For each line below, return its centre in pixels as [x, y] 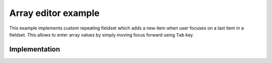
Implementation [35, 49]
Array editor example [54, 13]
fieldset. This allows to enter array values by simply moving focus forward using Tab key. [101, 34]
